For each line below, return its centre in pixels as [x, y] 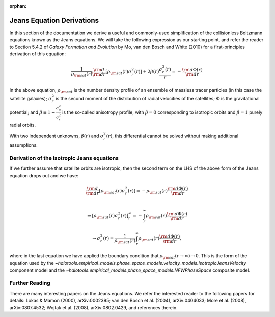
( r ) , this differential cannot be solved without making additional [172, 136]
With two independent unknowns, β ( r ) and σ [57, 136]
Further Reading [30, 283]
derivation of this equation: [38, 54]
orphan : [18, 6]
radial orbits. [22, 125]
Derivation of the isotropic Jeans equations [64, 158]
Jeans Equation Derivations [54, 20]
